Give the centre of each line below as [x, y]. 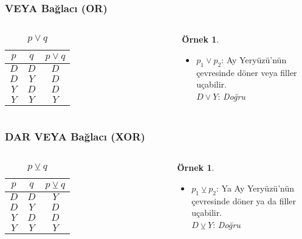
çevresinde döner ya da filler [244, 200]
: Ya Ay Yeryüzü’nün [255, 188]
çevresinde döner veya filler [247, 72]
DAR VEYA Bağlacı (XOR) [75, 137]
